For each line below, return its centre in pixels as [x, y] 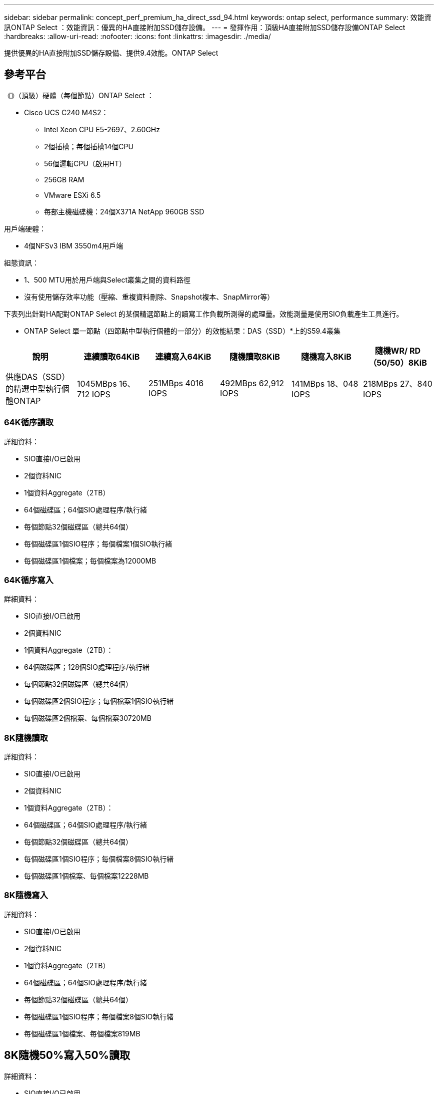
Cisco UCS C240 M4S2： [66, 112]
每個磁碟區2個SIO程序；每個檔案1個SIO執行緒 [99, 701]
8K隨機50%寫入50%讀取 [67, 1055]
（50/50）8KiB [398, 362]
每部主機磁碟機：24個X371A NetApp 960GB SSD [124, 211]
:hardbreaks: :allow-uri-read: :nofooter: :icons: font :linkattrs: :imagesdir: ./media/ [137, 36]
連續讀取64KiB [112, 356]
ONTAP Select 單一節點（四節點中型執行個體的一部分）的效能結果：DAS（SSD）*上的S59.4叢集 [182, 331]
